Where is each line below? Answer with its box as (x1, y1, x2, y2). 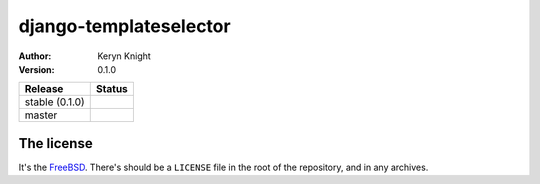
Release (24, 82, 64, 96)
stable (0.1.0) (24, 95, 85, 109)
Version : (18, 63, 55, 75)
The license (18, 135, 94, 152)
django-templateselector (18, 15, 231, 37)
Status (95, 82, 129, 96)
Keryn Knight (97, 50, 152, 62)
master (24, 108, 58, 122)
